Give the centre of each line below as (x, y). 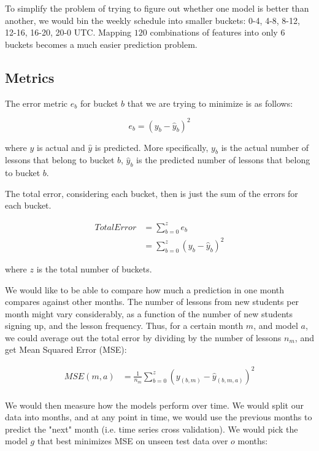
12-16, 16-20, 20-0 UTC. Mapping (68, 32)
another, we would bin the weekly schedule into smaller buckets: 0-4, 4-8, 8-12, (152, 20)
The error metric (37, 103)
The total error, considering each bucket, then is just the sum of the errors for (152, 193)
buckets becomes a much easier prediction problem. (101, 44)
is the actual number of (265, 147)
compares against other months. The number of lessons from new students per (152, 302)
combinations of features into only (214, 32)
